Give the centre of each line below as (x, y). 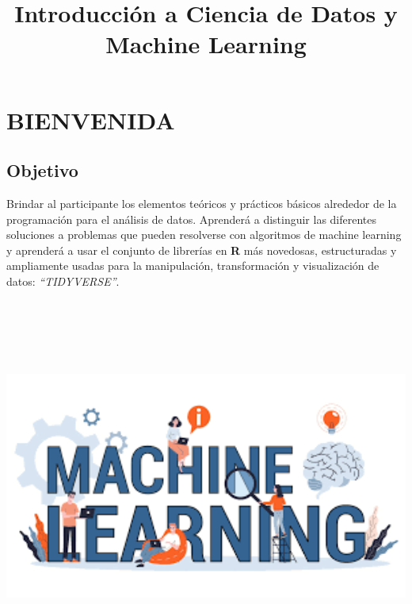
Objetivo (42, 170)
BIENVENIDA (91, 119)
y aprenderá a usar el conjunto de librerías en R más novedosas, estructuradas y (202, 250)
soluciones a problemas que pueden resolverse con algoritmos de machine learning (204, 235)
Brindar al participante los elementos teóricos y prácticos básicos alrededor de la (202, 203)
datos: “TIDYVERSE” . (63, 281)
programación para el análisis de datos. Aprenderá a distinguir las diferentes (192, 219)
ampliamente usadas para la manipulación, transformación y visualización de (193, 265)
